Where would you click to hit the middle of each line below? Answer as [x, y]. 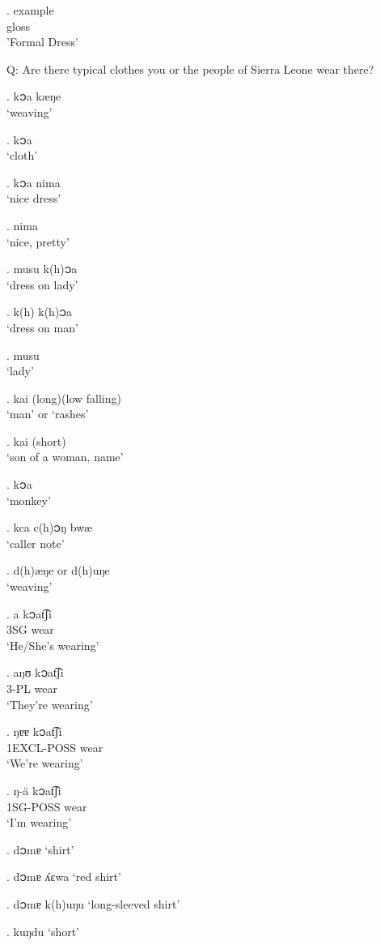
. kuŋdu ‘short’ [43, 931]
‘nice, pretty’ [38, 241]
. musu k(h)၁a [42, 269]
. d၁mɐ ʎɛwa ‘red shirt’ [64, 877]
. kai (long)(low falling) [64, 398]
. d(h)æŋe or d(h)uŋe [58, 570]
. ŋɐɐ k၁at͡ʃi [34, 731]
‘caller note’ [36, 543]
